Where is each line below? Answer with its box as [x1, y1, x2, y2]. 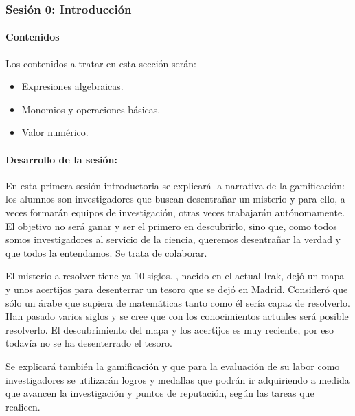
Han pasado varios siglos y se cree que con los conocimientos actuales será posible [5, 309, 349, 323]
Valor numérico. [21, 125, 89, 139]
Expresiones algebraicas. [21, 79, 124, 93]
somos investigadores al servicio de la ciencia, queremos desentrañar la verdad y [5, 232, 341, 246]
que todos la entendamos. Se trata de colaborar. [5, 245, 207, 259]
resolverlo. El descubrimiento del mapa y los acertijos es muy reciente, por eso [5, 322, 334, 336]
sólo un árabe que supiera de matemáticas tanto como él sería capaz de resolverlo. [5, 295, 350, 310]
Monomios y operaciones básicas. [21, 102, 161, 116]
